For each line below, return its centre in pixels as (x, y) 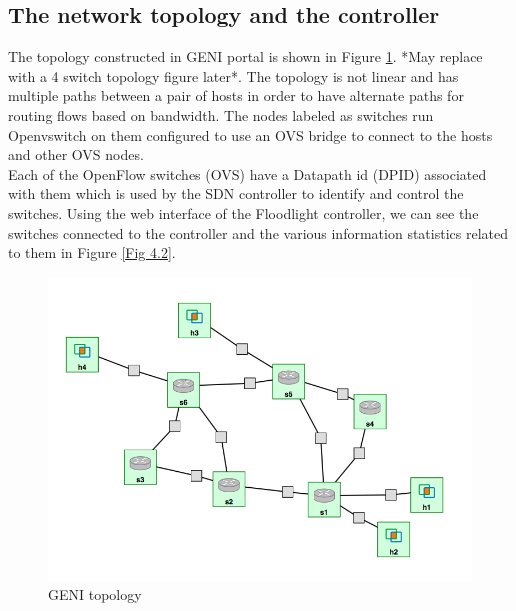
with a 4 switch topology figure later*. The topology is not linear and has (233, 75)
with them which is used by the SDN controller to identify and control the (236, 193)
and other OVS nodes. (76, 154)
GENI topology (95, 594)
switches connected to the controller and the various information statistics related (258, 232)
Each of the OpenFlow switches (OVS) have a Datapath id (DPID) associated (247, 173)
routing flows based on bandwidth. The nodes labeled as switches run (221, 114)
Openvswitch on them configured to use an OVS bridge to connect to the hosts (250, 134)
